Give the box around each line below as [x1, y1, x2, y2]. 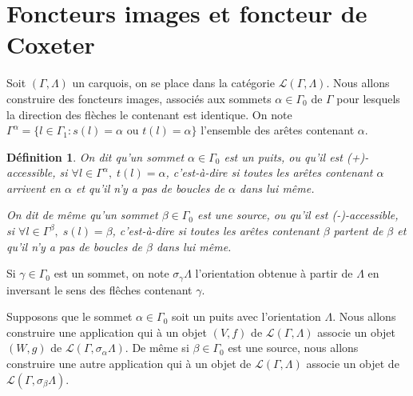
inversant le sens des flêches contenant [6, 281, 193, 298]
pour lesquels [336, 90, 400, 106]
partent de [333, 222, 383, 239]
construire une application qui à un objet [6, 323, 208, 340]
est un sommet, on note [54, 265, 169, 282]
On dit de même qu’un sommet [6, 206, 158, 223]
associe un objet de [306, 355, 399, 372]
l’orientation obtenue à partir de [195, 265, 353, 282]
